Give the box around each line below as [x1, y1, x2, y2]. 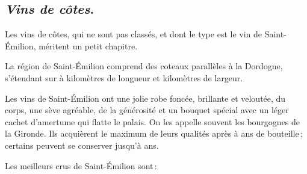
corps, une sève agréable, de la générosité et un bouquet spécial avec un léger [5, 104, 289, 116]
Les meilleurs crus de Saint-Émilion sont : [5, 159, 157, 172]
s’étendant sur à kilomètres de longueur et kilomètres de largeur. [5, 71, 243, 84]
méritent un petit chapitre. [39, 39, 138, 52]
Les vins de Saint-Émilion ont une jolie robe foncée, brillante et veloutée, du [5, 92, 286, 104]
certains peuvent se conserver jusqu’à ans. [5, 138, 159, 151]
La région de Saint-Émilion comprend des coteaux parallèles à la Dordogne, [5, 60, 283, 72]
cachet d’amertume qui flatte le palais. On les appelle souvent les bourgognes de [5, 115, 300, 128]
